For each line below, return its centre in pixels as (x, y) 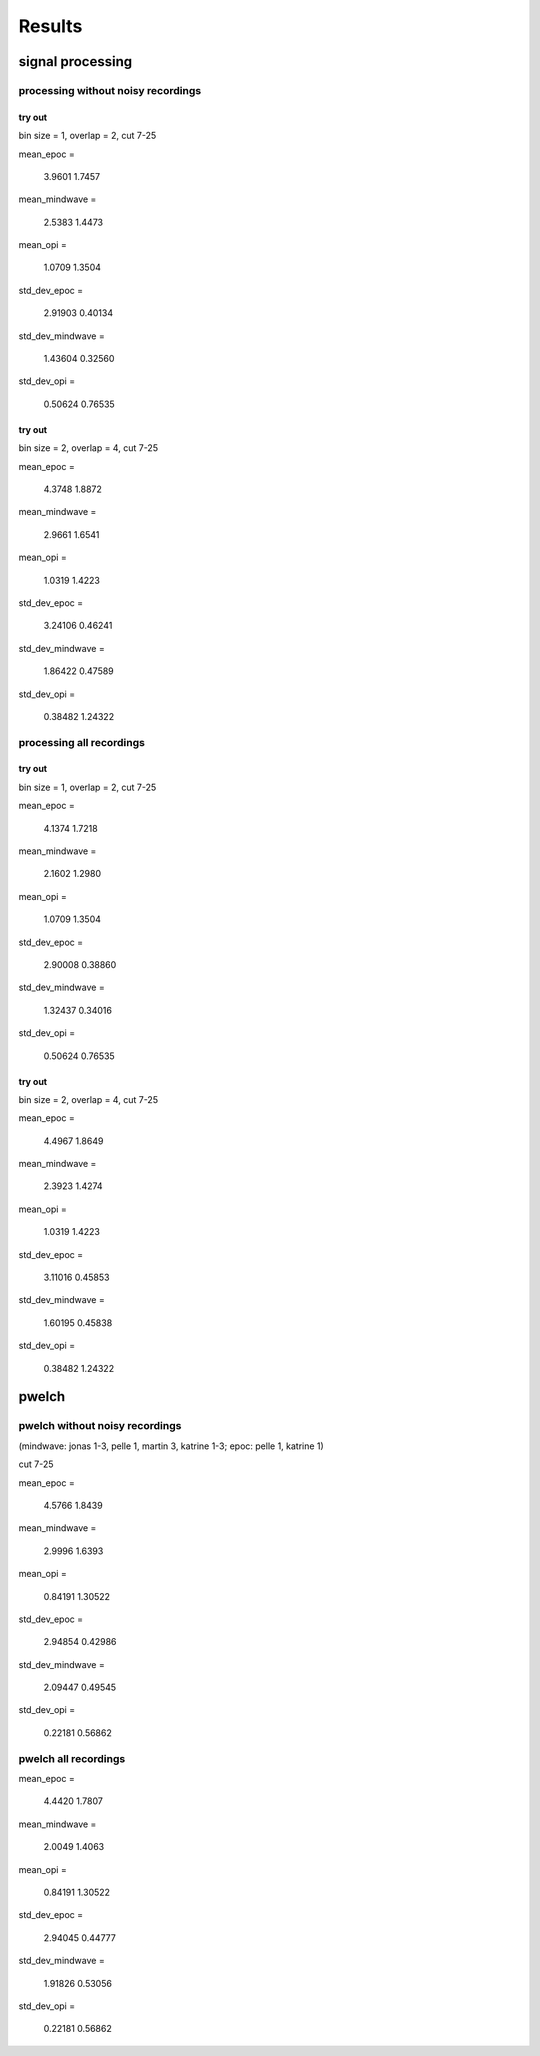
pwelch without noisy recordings (100, 1426)
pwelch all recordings (72, 1758)
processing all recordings (81, 742)
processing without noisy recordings (110, 90)
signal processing (75, 61)
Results (50, 26)
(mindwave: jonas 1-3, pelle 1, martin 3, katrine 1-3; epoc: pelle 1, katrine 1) (171, 1446)
